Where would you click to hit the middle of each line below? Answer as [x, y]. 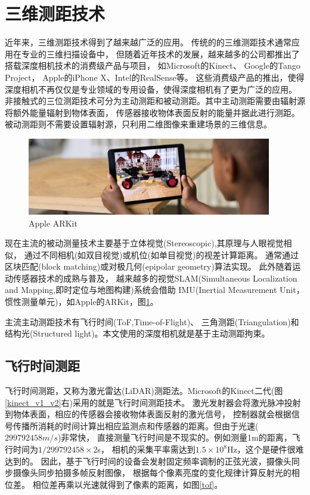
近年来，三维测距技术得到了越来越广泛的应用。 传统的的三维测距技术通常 [148, 42]
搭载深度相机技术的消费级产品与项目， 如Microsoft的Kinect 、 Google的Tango [153, 65]
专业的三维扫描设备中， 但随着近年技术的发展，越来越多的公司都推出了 [160, 54]
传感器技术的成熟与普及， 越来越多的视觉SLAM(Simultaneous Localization [155, 278]
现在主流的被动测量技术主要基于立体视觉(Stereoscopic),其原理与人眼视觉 [144, 243]
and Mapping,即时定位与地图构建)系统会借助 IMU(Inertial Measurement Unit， [155, 290]
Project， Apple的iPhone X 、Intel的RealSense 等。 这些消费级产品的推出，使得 [155, 77]
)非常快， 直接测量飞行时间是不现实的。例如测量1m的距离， [175, 437]
